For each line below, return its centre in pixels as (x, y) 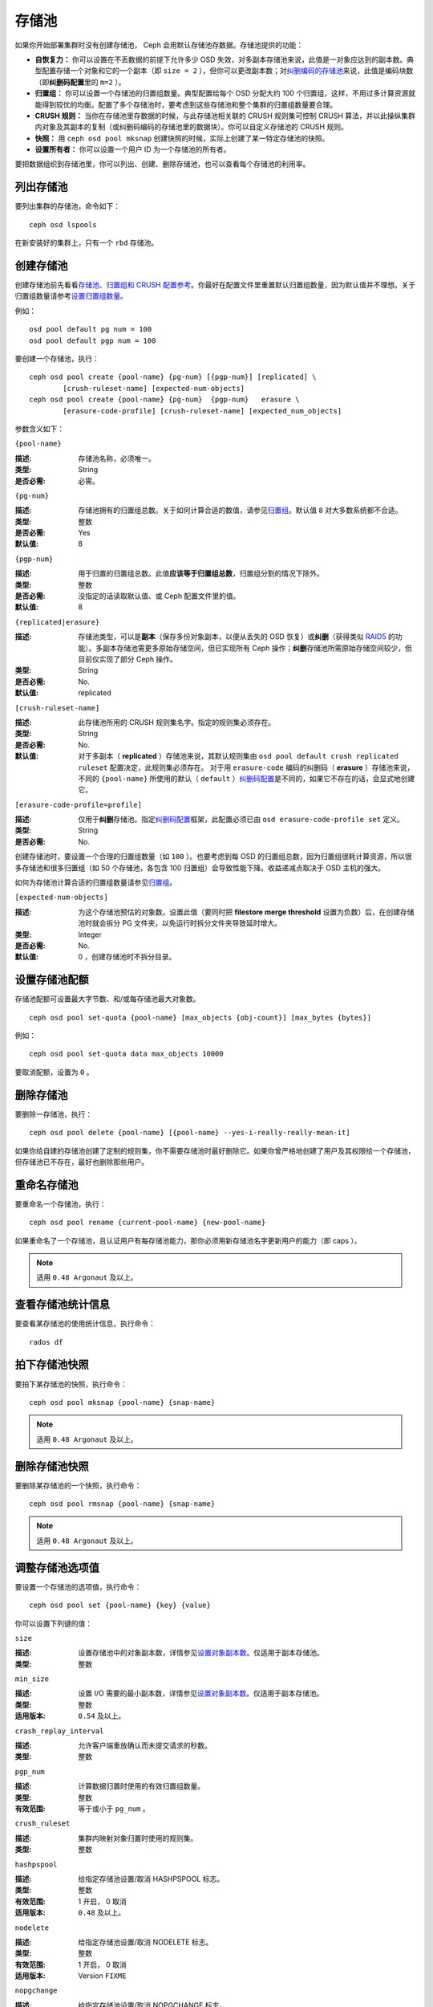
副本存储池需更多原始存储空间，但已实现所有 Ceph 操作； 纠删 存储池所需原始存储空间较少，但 (257, 648)
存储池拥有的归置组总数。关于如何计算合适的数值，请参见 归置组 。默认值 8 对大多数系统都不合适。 (240, 511)
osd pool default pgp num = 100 (93, 340)
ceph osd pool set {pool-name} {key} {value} (120, 1605)
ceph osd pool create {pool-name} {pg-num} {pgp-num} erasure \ (164, 400)
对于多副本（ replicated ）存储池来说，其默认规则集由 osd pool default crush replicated (238, 756)
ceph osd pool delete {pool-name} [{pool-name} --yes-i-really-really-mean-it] (190, 1133)
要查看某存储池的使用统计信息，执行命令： (85, 1324)
